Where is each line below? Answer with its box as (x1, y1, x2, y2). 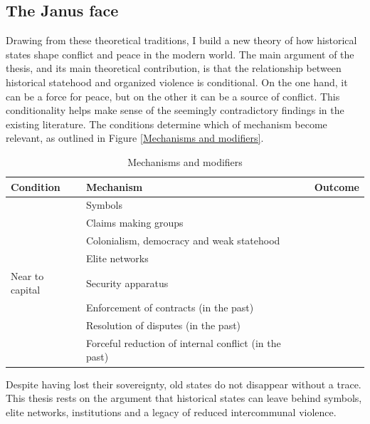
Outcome (314, 179, 359, 194)
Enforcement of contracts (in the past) (85, 300, 254, 315)
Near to (11, 268, 44, 283)
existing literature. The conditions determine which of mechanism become (6, 116, 327, 131)
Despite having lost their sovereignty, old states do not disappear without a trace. (6, 376, 361, 391)
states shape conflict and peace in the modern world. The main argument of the (6, 46, 354, 61)
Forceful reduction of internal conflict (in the (85, 335, 281, 350)
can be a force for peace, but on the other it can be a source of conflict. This (6, 88, 340, 103)
